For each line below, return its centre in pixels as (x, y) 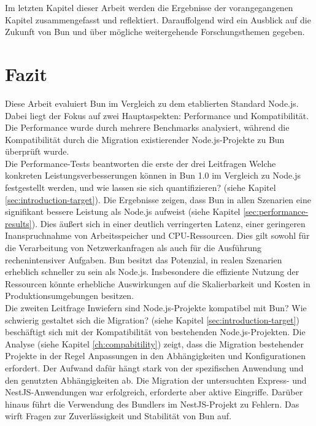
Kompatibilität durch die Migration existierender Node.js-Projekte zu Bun (145, 139)
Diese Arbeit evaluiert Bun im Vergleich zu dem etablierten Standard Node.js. (152, 103)
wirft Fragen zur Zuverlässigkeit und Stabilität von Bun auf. (118, 416)
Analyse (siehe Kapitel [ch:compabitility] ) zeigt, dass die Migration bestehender (154, 343)
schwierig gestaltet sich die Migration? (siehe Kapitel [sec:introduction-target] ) (152, 319)
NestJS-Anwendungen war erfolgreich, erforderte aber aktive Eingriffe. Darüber (154, 392)
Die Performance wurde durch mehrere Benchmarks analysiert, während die (147, 127)
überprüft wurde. (37, 151)
